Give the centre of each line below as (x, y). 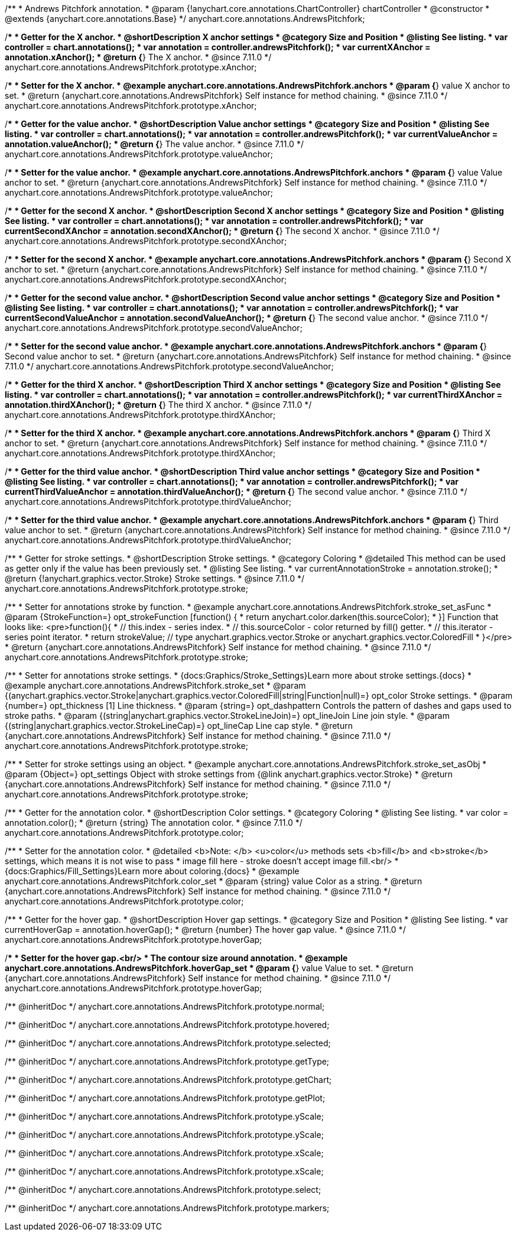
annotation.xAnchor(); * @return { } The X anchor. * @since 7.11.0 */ (138, 57)
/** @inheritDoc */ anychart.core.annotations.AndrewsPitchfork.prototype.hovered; (167, 1025)
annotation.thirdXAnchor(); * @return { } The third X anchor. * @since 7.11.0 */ (158, 405)
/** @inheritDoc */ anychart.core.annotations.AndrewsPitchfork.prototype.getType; (167, 1061)
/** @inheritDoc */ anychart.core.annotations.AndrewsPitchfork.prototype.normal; (165, 1006)
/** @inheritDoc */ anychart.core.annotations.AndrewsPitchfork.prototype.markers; (167, 1208)
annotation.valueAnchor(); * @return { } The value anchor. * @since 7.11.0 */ (154, 144)
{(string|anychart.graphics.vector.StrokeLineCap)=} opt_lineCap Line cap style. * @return (179, 726)
